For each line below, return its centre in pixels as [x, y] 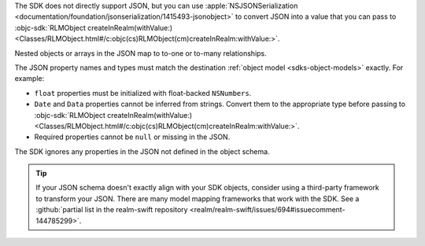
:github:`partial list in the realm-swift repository [112, 210]
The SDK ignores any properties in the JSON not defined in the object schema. [142, 151]
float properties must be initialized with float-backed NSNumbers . [143, 93]
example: [30, 79]
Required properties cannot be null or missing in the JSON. [132, 137]
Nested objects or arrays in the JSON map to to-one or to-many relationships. [140, 53]
